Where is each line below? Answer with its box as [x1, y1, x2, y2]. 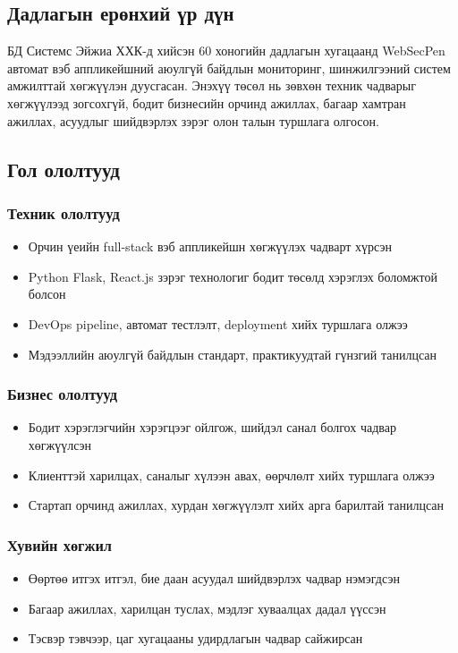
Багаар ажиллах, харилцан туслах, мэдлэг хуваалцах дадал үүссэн [28, 598, 386, 617]
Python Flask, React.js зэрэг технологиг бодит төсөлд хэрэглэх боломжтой [28, 267, 437, 285]
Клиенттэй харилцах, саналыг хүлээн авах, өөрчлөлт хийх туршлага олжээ [28, 465, 435, 484]
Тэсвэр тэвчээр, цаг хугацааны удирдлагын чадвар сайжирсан [28, 629, 363, 648]
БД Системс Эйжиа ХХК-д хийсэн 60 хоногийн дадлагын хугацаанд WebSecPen [7, 41, 445, 60]
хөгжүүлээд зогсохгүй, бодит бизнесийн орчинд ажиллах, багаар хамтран [7, 93, 406, 112]
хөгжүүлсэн [28, 435, 92, 454]
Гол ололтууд [7, 155, 120, 182]
